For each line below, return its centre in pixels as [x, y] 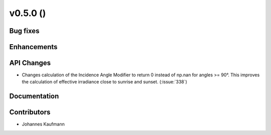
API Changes [30, 63]
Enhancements [33, 47]
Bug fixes [24, 31]
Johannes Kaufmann [43, 124]
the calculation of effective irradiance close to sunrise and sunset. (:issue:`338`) [105, 82]
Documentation [34, 96]
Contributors [30, 112]
